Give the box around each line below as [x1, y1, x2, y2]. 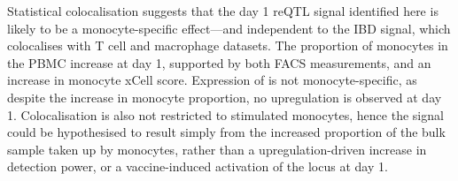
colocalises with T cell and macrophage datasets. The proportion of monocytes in [7, 36, 448, 55]
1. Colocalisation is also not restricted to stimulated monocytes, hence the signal [7, 105, 444, 124]
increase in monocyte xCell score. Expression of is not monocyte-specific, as [7, 71, 417, 89]
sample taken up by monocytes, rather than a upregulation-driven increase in [7, 140, 427, 158]
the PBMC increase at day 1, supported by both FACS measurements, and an [7, 53, 431, 72]
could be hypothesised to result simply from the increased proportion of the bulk [7, 123, 446, 141]
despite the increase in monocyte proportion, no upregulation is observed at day [7, 87, 442, 106]
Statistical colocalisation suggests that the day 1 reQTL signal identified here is [7, 2, 439, 19]
